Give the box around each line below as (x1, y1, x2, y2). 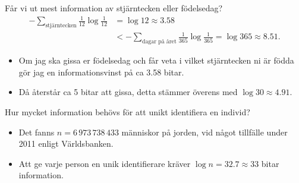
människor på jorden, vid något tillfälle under (121, 125, 288, 138)
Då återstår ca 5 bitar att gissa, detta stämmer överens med (18, 86, 238, 98)
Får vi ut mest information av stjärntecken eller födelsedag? (5, 2, 223, 14)
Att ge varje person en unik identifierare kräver (18, 157, 191, 169)
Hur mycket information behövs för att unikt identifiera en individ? (5, 106, 250, 118)
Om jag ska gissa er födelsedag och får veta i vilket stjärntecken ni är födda (18, 54, 294, 67)
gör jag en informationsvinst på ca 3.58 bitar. (18, 65, 184, 78)
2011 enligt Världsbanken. (18, 137, 114, 150)
